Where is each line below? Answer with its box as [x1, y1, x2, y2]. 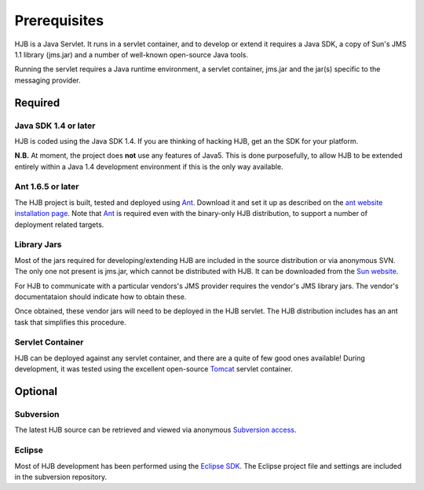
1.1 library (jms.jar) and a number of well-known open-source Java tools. [14, 49, 249, 59]
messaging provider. [14, 75, 81, 85]
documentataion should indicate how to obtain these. [14, 291, 187, 302]
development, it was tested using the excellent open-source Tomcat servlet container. [14, 364, 294, 374]
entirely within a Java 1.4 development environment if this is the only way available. [14, 162, 283, 171]
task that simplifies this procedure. [14, 317, 127, 327]
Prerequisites [14, 12, 104, 29]
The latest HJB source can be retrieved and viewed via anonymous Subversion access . [14, 425, 297, 435]
